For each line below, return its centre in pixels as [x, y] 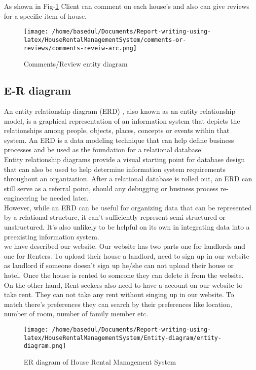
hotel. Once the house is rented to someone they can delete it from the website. [124, 275]
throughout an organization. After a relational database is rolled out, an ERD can [128, 179]
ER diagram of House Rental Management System [100, 361]
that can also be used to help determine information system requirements [115, 169]
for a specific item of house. [45, 16]
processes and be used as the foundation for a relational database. [104, 150]
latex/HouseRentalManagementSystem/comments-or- [105, 40]
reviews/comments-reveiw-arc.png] [80, 48]
